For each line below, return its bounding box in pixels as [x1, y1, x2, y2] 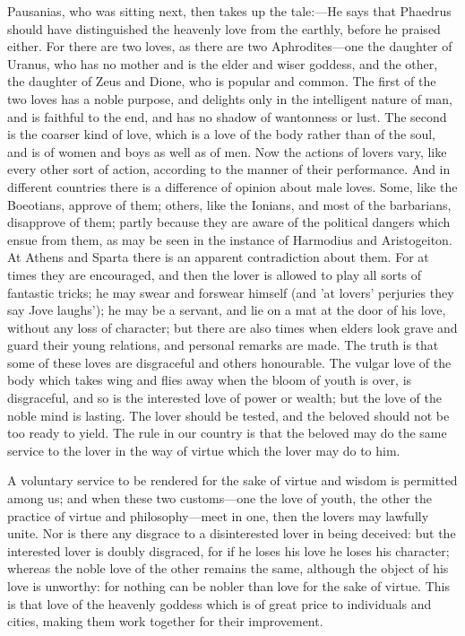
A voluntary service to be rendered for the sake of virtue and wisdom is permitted [7, 471, 458, 490]
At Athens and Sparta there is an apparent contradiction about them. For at [7, 248, 429, 266]
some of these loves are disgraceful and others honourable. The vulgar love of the [7, 353, 452, 371]
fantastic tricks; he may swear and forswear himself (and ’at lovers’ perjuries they [7, 283, 454, 301]
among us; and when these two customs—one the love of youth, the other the [7, 489, 432, 508]
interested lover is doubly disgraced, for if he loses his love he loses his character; [7, 541, 450, 560]
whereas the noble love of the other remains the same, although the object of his [7, 559, 449, 578]
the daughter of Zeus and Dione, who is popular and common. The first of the [7, 72, 436, 91]
